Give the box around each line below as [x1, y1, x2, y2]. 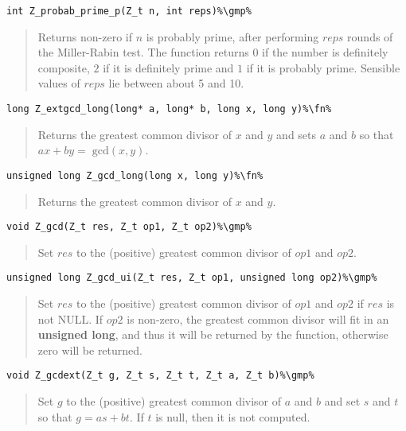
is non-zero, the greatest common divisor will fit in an [127, 310, 389, 327]
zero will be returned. [37, 341, 142, 358]
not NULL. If [37, 310, 103, 327]
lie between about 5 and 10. [108, 75, 244, 91]
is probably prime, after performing [146, 28, 319, 45]
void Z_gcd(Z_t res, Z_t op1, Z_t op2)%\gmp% [6, 221, 252, 233]
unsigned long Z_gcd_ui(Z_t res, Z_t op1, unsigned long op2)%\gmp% [6, 272, 377, 284]
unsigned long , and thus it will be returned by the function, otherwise [37, 326, 388, 343]
